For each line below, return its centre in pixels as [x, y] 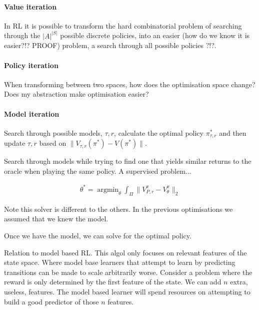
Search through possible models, [53, 132]
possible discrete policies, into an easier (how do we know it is [155, 35]
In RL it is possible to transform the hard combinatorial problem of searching [123, 25]
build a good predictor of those [51, 301]
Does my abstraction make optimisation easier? [76, 94]
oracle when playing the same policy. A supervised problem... [98, 171]
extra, [239, 282]
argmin [108, 190]
